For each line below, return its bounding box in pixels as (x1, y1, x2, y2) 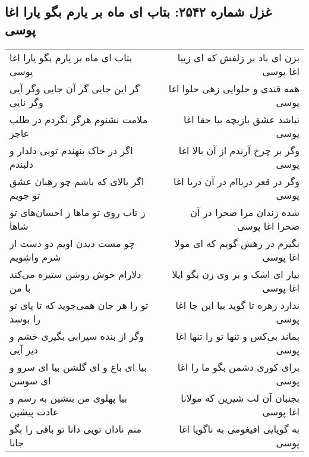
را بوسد (10, 311, 41, 325)
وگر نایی (10, 95, 43, 109)
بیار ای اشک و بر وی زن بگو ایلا (172, 267, 299, 281)
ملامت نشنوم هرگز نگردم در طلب (10, 112, 148, 126)
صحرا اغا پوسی (237, 218, 299, 233)
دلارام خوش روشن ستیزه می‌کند (10, 267, 141, 281)
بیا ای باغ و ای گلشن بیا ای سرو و (10, 359, 147, 374)
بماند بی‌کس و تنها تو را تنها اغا (176, 328, 299, 343)
